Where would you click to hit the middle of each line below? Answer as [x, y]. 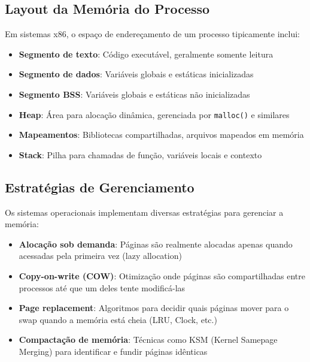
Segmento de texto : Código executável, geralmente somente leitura [146, 54]
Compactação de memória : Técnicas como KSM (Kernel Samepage [148, 340]
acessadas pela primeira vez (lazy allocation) [100, 256]
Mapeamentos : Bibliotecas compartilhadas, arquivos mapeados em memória [161, 135]
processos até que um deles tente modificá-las [102, 287]
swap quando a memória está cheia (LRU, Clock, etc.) [118, 319]
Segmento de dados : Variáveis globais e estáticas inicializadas [136, 74]
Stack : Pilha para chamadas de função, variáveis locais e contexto [140, 154]
